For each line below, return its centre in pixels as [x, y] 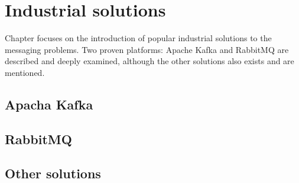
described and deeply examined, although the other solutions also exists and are [149, 61]
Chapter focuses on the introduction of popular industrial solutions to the [138, 38]
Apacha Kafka [49, 104]
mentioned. [25, 72]
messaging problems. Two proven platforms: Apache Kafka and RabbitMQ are [147, 49]
